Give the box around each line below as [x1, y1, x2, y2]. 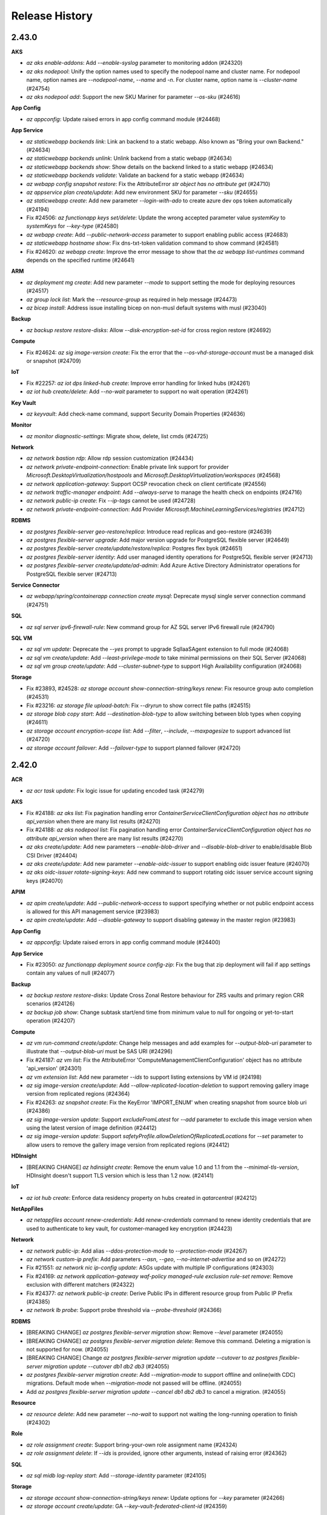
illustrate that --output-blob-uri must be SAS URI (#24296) [26, 1048, 173, 1055]
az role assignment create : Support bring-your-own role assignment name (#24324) [26, 1441, 237, 1448]
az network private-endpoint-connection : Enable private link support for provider [26, 463, 230, 470]
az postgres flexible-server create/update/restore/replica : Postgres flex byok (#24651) [26, 545, 243, 552]
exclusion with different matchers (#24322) [26, 1281, 135, 1288]
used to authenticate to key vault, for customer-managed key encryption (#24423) [26, 1225, 233, 1232]
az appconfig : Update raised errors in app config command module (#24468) [26, 115, 220, 122]
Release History [11, 9, 93, 22]
